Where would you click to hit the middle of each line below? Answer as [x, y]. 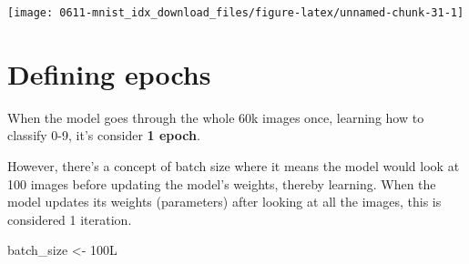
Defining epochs [109, 73]
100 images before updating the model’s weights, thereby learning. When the [222, 183]
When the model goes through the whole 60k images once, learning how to [216, 117]
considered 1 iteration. [70, 219]
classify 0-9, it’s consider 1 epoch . [104, 135]
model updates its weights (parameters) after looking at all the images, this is [224, 202]
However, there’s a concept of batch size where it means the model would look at [234, 165]
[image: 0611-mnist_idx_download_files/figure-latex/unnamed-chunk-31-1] [236, 13]
